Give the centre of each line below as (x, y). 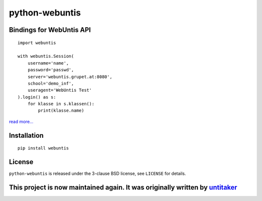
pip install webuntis (43, 148)
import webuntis (37, 43)
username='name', (48, 63)
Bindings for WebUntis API (50, 30)
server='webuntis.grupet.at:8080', (70, 77)
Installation (26, 135)
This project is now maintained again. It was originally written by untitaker (123, 187)
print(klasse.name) (61, 111)
